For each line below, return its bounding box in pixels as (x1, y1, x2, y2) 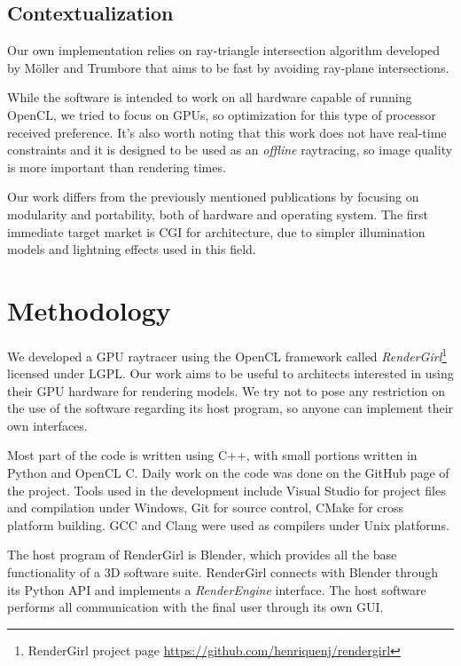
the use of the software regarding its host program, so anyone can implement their (7, 399, 454, 417)
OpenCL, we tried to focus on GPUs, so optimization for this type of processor (7, 105, 436, 123)
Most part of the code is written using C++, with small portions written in (7, 446, 418, 464)
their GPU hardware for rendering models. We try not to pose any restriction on (7, 381, 446, 400)
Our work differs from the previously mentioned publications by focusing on (7, 187, 419, 206)
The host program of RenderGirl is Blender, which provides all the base (7, 545, 397, 564)
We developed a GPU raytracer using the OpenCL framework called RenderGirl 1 (7, 344, 448, 365)
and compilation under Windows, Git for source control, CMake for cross (7, 498, 404, 517)
